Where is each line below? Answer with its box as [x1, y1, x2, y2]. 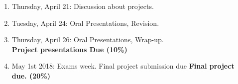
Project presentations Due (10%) [11, 44, 127, 54]
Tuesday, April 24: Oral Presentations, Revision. [11, 17, 159, 28]
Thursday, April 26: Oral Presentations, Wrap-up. [11, 34, 164, 45]
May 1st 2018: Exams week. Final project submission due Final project [11, 61, 235, 71]
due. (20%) [11, 70, 50, 81]
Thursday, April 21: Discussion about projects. [11, 1, 154, 11]
